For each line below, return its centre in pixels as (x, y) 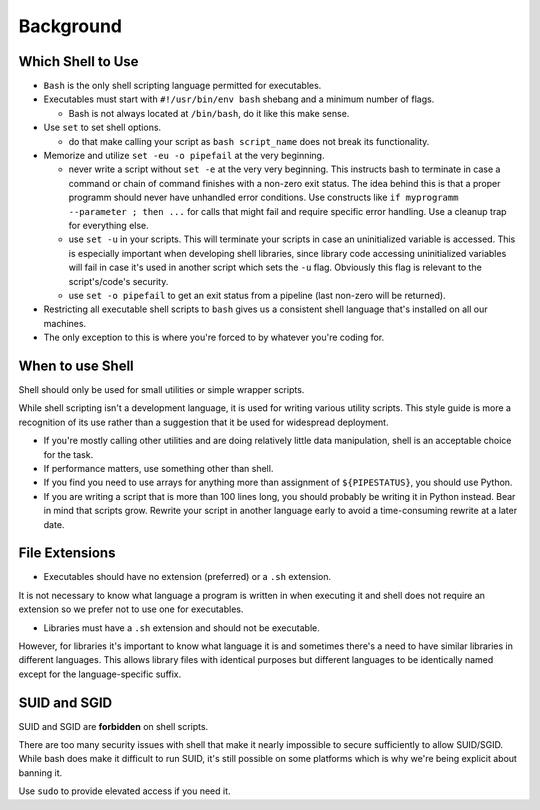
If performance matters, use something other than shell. (158, 468)
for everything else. (108, 225)
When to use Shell (76, 365)
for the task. (68, 454)
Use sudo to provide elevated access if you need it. (124, 791)
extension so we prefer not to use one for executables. (131, 609)
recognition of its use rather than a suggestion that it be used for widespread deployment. (203, 422)
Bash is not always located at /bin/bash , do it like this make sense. (209, 113)
